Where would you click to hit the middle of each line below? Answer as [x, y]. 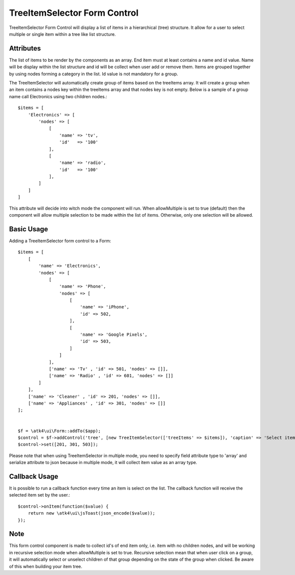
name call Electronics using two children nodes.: [58, 96]
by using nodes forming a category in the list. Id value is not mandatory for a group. [94, 74]
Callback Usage [34, 476]
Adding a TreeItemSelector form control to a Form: [60, 241]
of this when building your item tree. [46, 566]
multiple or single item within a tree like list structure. [62, 34]
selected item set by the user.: [40, 495]
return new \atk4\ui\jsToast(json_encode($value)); [91, 513]
